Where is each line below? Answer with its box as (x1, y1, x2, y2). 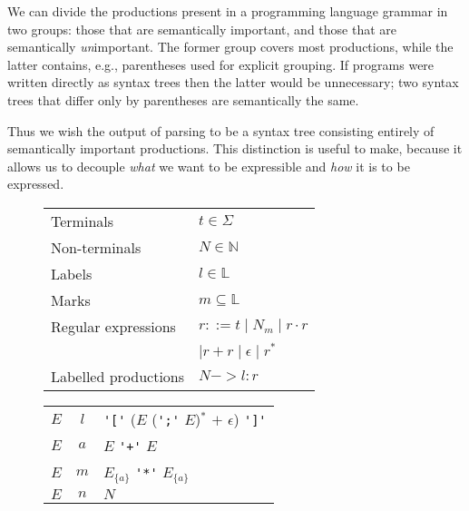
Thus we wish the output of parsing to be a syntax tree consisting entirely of (7, 121, 435, 140)
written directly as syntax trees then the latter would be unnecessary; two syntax (7, 73, 459, 92)
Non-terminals (51, 236, 142, 258)
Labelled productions (51, 365, 185, 387)
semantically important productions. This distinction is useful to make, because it (7, 139, 463, 158)
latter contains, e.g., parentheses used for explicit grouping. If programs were (7, 54, 435, 74)
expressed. (7, 174, 64, 193)
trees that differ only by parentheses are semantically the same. (7, 90, 359, 109)
